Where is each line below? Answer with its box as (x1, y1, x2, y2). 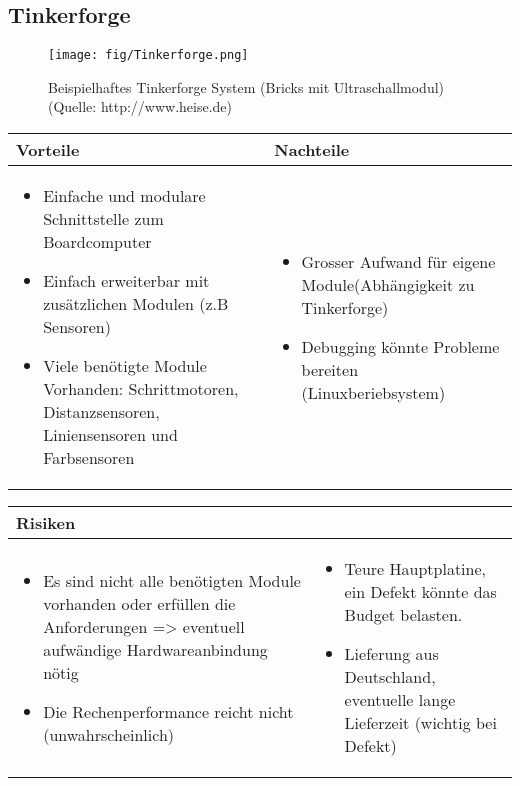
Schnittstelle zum (43, 207, 164, 231)
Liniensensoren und (43, 423, 178, 447)
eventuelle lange (344, 688, 456, 712)
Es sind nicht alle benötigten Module (43, 568, 301, 592)
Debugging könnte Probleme (301, 334, 500, 358)
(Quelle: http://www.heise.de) (48, 96, 233, 117)
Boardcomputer (43, 230, 152, 254)
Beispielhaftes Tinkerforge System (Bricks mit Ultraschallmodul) (48, 76, 445, 97)
